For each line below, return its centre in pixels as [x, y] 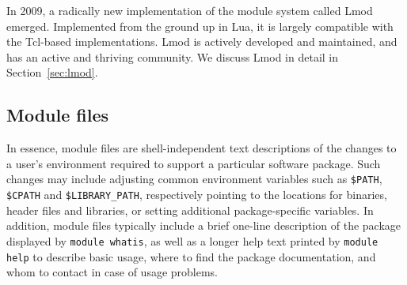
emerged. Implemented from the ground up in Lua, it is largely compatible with [200, 26]
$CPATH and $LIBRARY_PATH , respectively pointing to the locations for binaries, [197, 195]
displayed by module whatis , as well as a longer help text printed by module [192, 240]
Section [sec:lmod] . [52, 72]
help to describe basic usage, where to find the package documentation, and [191, 256]
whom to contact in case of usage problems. [112, 272]
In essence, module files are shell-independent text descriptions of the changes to [202, 148]
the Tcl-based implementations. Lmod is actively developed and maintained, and [202, 41]
